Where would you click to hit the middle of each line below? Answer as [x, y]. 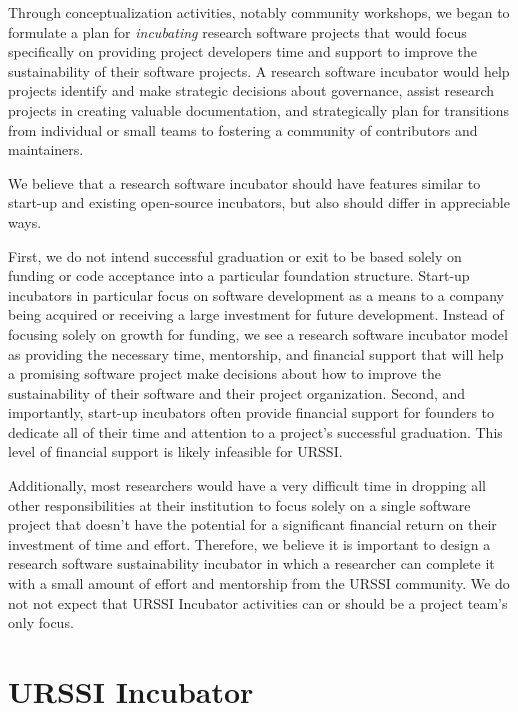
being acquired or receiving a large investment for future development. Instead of [256, 314]
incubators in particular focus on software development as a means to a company [256, 294]
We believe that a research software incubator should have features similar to [244, 182]
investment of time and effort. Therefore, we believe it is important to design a [249, 543]
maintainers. [46, 149]
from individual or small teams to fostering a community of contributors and [243, 129]
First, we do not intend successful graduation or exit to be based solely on [235, 255]
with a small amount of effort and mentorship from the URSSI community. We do [259, 583]
